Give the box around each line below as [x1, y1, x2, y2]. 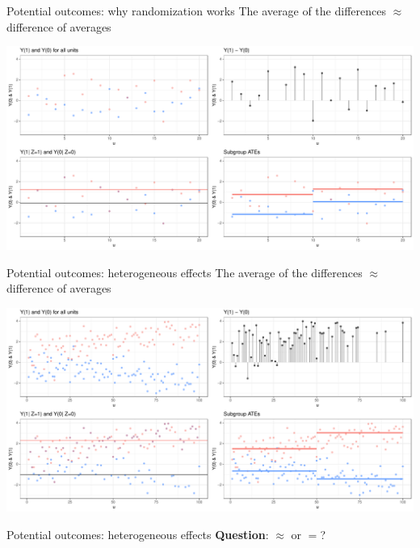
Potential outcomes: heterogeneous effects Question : [6, 525, 269, 542]
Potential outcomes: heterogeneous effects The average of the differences [6, 263, 363, 280]
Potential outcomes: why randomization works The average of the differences [6, 2, 386, 19]
